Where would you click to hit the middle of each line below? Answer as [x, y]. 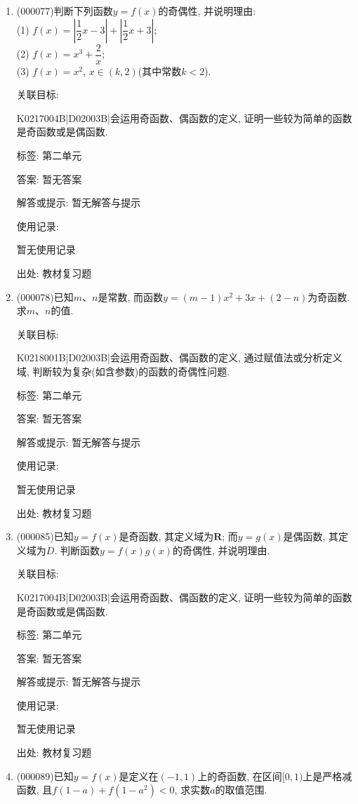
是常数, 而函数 [130, 296]
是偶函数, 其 [311, 536]
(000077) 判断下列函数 [65, 11]
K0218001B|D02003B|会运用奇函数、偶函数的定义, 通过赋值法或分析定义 [179, 357]
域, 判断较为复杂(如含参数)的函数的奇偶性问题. [123, 371]
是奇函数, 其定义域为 [166, 536]
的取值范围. [241, 790]
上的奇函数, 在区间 [240, 776]
